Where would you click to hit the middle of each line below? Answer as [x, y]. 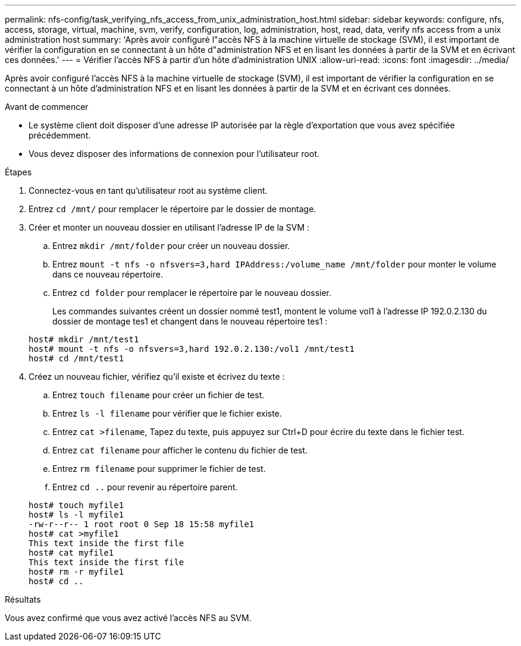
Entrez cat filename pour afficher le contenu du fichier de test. [180, 450]
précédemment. [60, 135]
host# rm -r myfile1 [76, 572]
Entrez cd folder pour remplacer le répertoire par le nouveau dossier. [192, 293]
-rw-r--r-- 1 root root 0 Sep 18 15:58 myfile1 [142, 524]
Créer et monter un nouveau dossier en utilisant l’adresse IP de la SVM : [169, 227]
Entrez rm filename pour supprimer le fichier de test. [159, 469]
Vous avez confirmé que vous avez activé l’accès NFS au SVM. [128, 618]
